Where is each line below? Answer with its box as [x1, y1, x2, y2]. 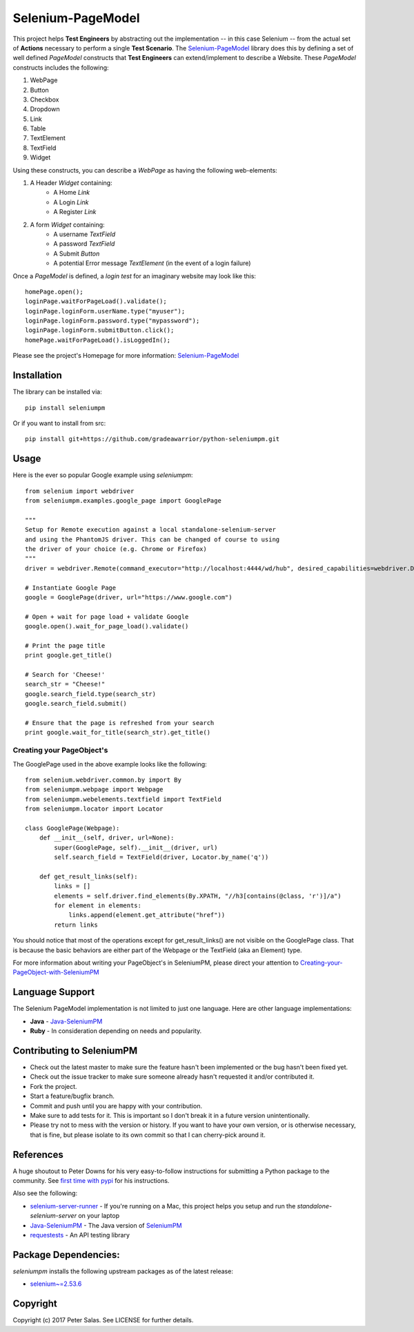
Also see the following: [12, 1189, 78, 1197]
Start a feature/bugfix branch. [30, 1092, 115, 1101]
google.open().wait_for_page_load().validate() [25, 622, 189, 630]
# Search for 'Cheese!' [25, 670, 106, 679]
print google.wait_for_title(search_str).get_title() [25, 728, 210, 737]
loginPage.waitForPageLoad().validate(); [25, 298, 167, 305]
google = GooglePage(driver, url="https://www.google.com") [25, 593, 233, 601]
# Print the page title [25, 641, 106, 649]
